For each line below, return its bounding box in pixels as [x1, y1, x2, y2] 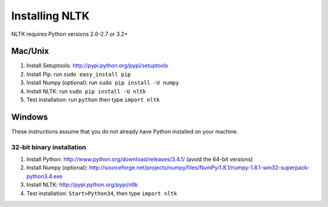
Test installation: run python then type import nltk [26, 96, 160, 103]
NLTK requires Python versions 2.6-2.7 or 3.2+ [11, 30, 128, 38]
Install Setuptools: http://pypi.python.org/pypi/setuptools [26, 62, 168, 69]
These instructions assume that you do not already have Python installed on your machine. [11, 127, 239, 135]
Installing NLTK [11, 9, 90, 22]
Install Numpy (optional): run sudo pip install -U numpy [26, 79, 179, 86]
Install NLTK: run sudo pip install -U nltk [26, 87, 146, 95]
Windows [11, 112, 48, 122]
